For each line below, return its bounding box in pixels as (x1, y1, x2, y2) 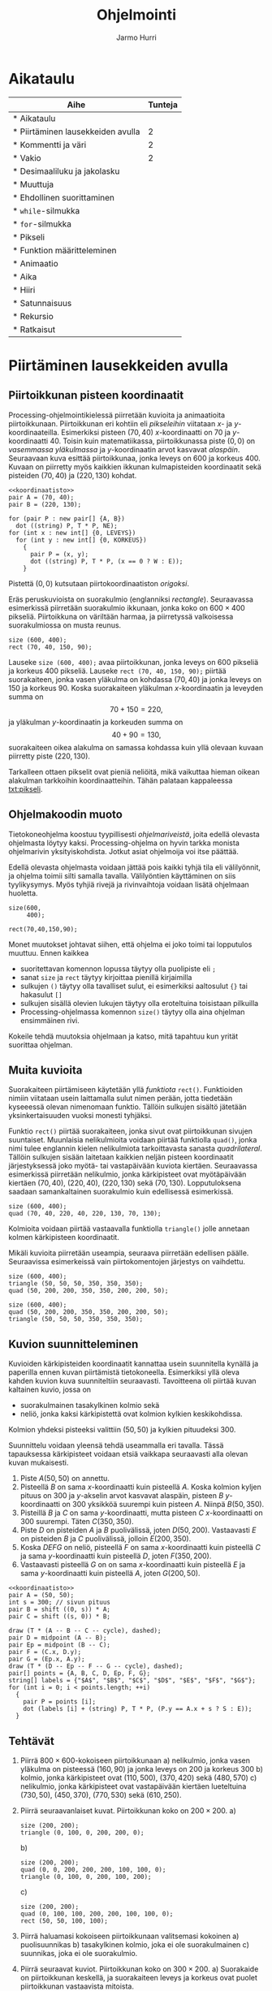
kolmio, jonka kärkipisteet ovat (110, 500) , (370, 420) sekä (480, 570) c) (19, 1773, 257, 1782)
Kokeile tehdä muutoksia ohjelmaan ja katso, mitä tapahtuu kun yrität (8, 1031, 239, 1041)
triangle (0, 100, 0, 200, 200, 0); (19, 1829, 145, 1837)
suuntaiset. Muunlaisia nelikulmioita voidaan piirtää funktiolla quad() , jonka (8, 1135, 257, 1145)
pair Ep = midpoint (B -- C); (8, 1641, 111, 1649)
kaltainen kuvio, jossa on (8, 1384, 92, 1394)
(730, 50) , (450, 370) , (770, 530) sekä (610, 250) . (19, 1790, 182, 1799)
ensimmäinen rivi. (19, 1015, 80, 1025)
